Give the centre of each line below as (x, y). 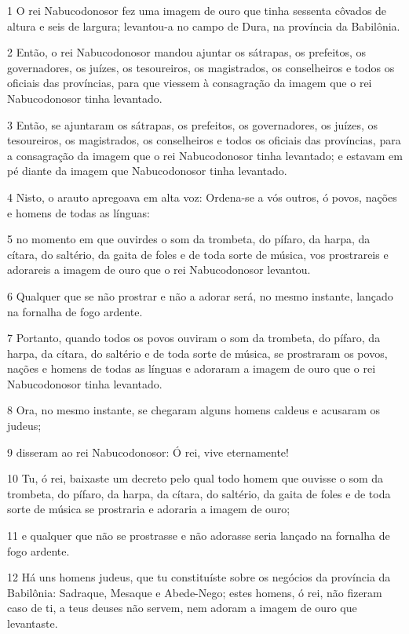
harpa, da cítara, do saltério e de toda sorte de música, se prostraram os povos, (197, 353)
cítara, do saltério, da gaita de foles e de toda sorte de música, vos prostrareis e (198, 254)
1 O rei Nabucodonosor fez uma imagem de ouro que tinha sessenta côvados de (197, 10)
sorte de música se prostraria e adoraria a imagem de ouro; (149, 509)
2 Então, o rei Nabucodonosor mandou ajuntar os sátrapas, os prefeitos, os (187, 52)
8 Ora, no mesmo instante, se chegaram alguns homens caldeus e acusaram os (194, 410)
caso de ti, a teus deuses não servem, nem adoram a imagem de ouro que (182, 608)
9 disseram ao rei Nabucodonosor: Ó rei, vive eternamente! (148, 452)
